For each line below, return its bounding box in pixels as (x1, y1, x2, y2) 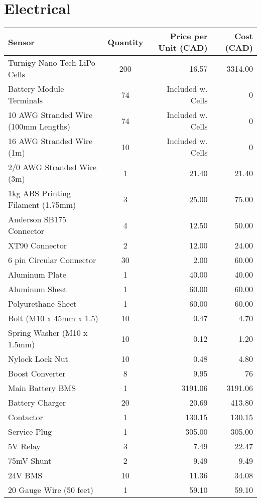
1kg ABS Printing (8, 187, 71, 199)
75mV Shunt (8, 455, 52, 467)
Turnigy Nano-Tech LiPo (8, 57, 95, 69)
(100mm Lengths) (8, 120, 70, 133)
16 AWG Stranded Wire (8, 135, 93, 147)
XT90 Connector (8, 239, 67, 252)
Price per (170, 30, 208, 42)
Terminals (8, 94, 43, 106)
